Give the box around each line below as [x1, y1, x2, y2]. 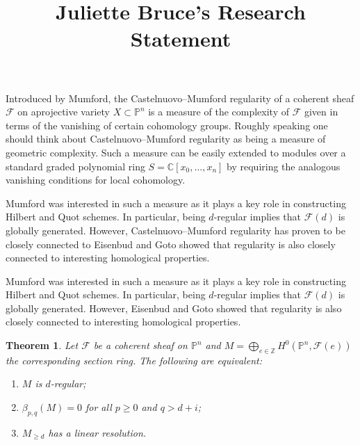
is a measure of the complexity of [148, 104, 289, 119]
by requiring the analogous [227, 159, 341, 173]
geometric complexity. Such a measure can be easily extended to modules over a [6, 145, 346, 159]
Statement [130, 24, 231, 53]
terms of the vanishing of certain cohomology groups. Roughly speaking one [6, 118, 328, 132]
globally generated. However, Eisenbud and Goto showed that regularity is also [6, 300, 342, 315]
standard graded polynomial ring [6, 159, 145, 173]
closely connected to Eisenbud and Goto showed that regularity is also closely [6, 236, 336, 251]
